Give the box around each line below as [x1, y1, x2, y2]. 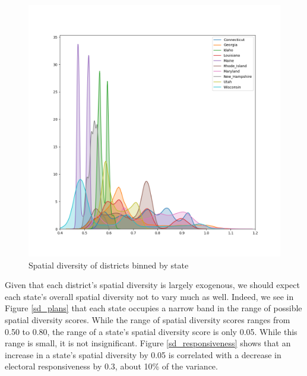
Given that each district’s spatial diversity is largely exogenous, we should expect [5, 279, 300, 291]
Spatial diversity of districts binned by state [29, 258, 189, 271]
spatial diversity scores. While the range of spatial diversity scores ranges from [5, 313, 290, 326]
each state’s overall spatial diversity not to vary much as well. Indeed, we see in [5, 290, 294, 302]
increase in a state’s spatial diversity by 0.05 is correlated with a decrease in [5, 348, 281, 361]
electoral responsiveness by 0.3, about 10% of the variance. [5, 360, 218, 372]
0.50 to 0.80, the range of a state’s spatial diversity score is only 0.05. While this [5, 325, 297, 337]
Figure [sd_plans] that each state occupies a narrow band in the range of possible [5, 302, 302, 314]
